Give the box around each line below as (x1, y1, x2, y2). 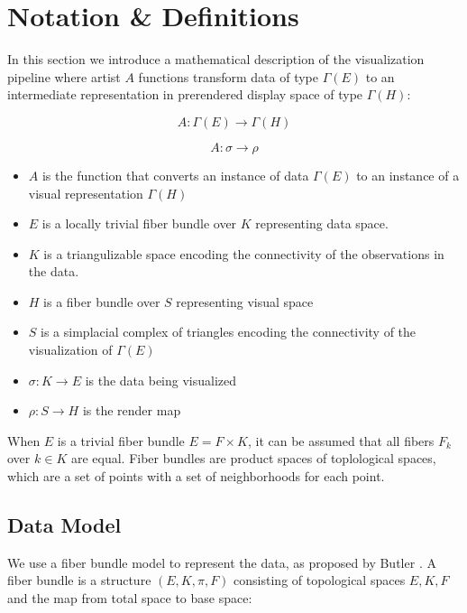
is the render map (82, 401, 181, 420)
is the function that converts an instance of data (41, 165, 309, 184)
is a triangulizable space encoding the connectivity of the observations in (43, 244, 444, 263)
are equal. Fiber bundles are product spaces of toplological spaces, (70, 449, 436, 468)
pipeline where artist (7, 67, 121, 86)
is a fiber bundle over (43, 292, 160, 311)
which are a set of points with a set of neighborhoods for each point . (7, 467, 385, 486)
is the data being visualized (85, 370, 237, 389)
